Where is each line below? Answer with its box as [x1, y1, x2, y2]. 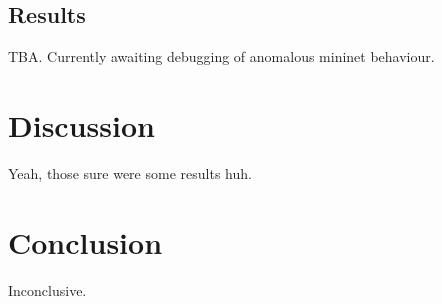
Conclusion [8, 221, 163, 262]
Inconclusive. [8, 279, 87, 300]
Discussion [8, 104, 155, 145]
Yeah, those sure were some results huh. [8, 162, 252, 183]
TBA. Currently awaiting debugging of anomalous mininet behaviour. [8, 46, 435, 67]
